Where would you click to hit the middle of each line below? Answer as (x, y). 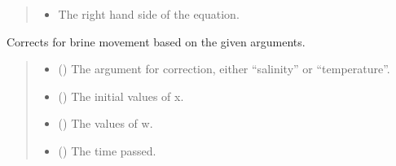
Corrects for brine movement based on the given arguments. (156, 41)
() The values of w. (106, 123)
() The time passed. (107, 150)
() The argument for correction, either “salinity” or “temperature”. (224, 69)
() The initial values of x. (121, 96)
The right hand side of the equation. (149, 14)
